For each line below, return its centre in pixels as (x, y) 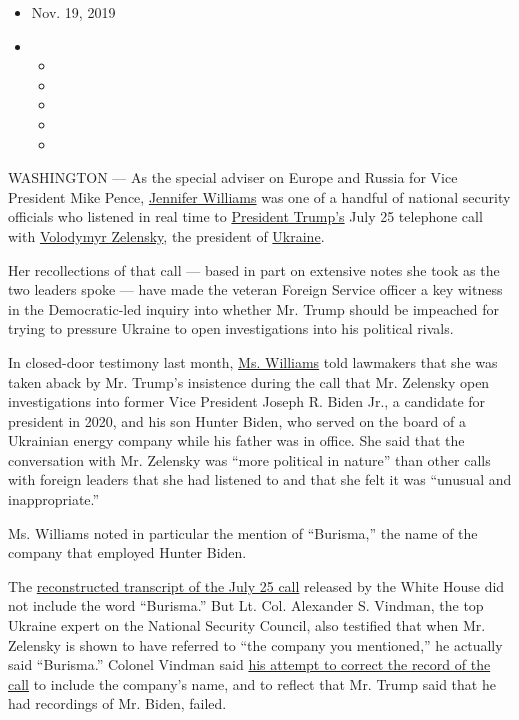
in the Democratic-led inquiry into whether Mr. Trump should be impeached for (253, 308)
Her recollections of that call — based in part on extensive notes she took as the (254, 269)
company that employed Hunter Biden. (127, 552)
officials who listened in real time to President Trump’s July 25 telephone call (245, 216)
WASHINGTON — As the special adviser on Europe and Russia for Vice (233, 177)
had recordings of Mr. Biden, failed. (117, 703)
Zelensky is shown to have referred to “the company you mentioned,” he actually (255, 644)
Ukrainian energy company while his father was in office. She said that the (236, 440)
